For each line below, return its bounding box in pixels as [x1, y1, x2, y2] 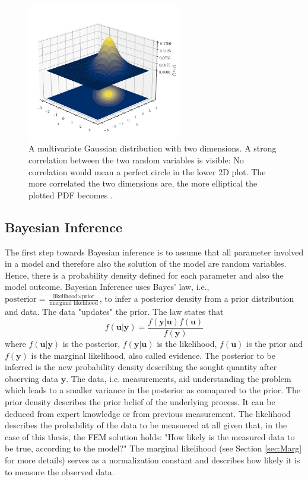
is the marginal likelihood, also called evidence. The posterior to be [31, 349, 275, 361]
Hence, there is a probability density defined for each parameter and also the [5, 269, 284, 281]
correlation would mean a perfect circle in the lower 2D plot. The [28, 165, 266, 178]
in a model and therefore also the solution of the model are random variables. [5, 257, 287, 270]
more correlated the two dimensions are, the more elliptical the [28, 177, 258, 190]
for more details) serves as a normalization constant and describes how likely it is [5, 453, 300, 466]
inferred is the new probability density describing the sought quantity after [5, 361, 277, 373]
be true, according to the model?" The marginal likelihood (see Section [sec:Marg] [5, 442, 302, 454]
